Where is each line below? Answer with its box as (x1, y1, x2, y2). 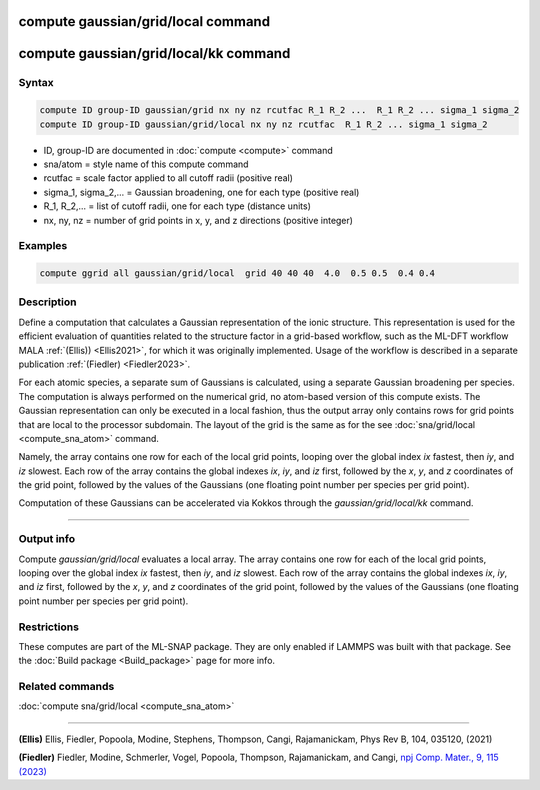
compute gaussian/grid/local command (18, 13, 270, 30)
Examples (18, 239, 68, 253)
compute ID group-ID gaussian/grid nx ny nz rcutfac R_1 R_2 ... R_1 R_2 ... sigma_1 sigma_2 (39, 105, 520, 116)
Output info (18, 532, 75, 546)
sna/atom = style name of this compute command (43, 158, 249, 170)
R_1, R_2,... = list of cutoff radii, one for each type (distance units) (43, 200, 312, 212)
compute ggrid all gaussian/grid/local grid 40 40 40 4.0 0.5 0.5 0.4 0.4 (39, 268, 435, 279)
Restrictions (18, 620, 80, 634)
